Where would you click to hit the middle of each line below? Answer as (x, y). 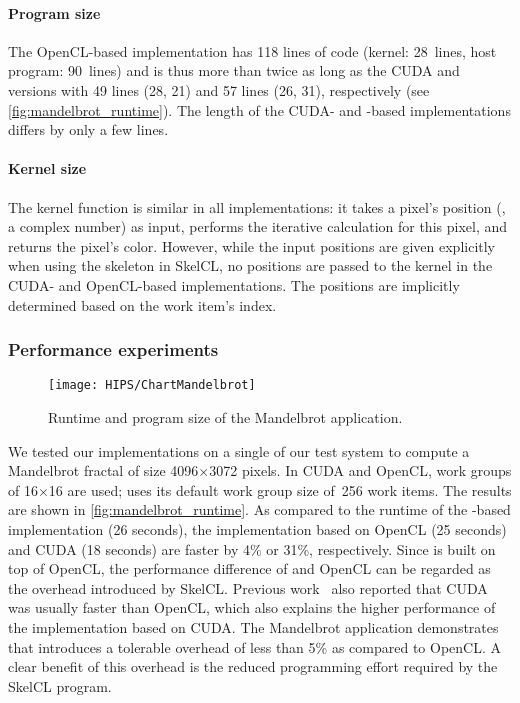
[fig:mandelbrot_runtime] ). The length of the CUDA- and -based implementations (259, 109)
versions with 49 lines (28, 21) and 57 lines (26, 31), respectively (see (219, 89)
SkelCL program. (60, 685)
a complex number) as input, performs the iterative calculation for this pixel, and (258, 226)
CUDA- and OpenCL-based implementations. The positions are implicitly (234, 284)
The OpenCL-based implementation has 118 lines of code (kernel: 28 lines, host (252, 50)
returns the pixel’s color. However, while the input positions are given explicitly (252, 245)
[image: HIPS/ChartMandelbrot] (152, 385)
